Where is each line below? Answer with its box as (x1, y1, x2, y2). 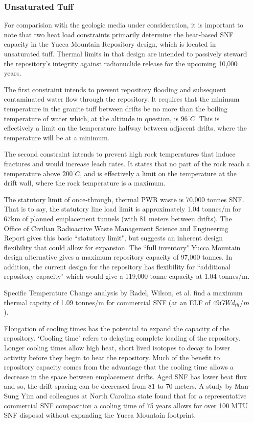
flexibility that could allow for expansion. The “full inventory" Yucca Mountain (4, 242, 241, 252)
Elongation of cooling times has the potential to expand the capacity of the (4, 323, 230, 333)
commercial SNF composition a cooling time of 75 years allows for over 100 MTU (4, 400, 248, 410)
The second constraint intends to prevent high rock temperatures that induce (4, 149, 236, 159)
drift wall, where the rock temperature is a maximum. (4, 178, 166, 188)
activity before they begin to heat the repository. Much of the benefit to (4, 352, 220, 362)
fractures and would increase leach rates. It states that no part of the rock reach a (4, 158, 250, 168)
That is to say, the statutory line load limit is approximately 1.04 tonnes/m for (4, 204, 241, 214)
